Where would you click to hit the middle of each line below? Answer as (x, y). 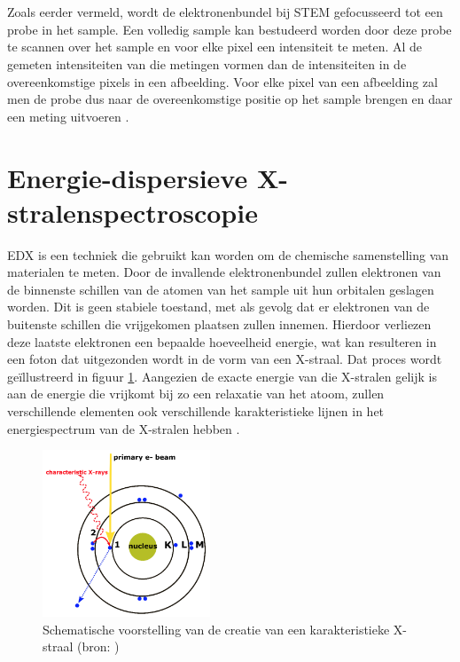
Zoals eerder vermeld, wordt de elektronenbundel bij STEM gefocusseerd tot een (225, 12)
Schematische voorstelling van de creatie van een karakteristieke (216, 629)
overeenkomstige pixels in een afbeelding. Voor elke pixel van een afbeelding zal (222, 81)
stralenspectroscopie (133, 212)
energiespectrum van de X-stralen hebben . (124, 428)
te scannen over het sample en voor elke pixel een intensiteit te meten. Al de (215, 47)
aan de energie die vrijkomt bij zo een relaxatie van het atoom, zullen (196, 394)
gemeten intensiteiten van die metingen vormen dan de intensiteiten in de (207, 63)
